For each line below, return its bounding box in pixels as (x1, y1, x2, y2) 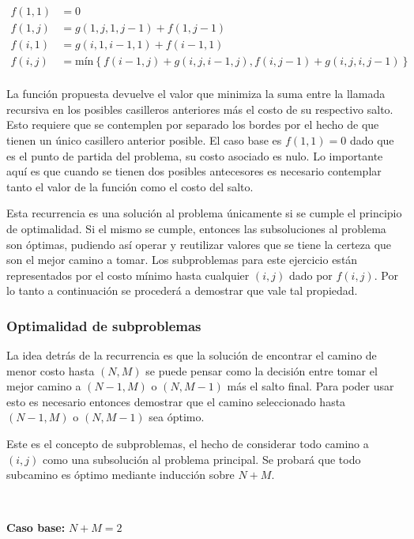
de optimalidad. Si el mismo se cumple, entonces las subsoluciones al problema (6, 220, 386, 236)
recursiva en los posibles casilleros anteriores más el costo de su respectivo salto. (6, 100, 393, 117)
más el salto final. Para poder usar (227, 378, 394, 394)
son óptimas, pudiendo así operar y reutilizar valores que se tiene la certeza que (6, 236, 392, 252)
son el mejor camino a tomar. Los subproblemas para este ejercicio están (6, 251, 358, 268)
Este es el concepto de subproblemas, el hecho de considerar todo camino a (6, 435, 369, 452)
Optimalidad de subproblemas (6, 315, 201, 335)
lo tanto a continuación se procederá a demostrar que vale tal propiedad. (6, 282, 358, 299)
